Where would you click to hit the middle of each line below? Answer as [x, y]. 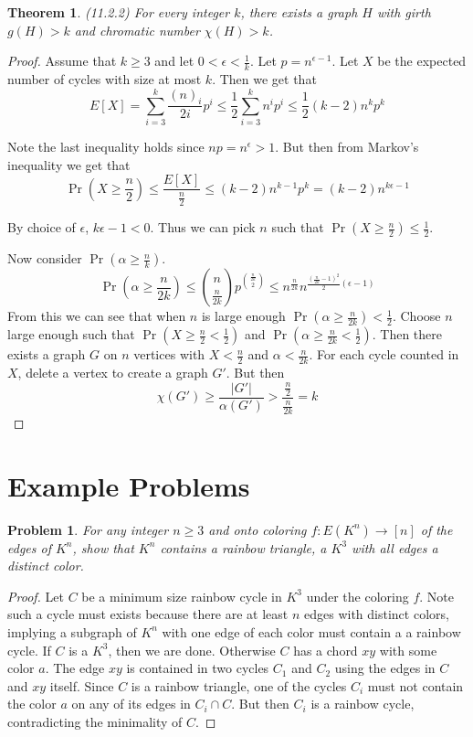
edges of [29, 547]
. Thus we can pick [203, 227]
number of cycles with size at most [105, 79]
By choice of [42, 227]
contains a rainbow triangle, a [243, 547]
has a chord [326, 650]
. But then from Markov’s [347, 147]
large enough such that [71, 334]
